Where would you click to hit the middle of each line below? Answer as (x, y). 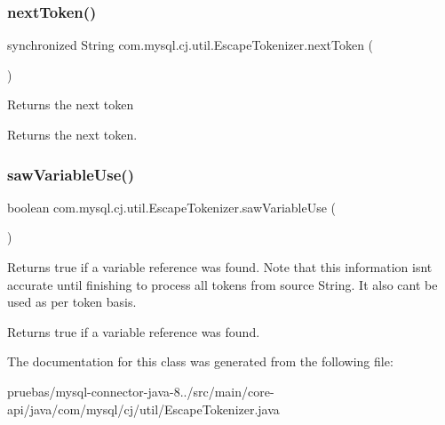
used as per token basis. (72, 302)
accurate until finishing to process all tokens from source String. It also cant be (222, 284)
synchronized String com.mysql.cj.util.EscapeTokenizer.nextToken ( (191, 45)
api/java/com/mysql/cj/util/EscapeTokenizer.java (143, 409)
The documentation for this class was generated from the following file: (200, 361)
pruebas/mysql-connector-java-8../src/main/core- (141, 391)
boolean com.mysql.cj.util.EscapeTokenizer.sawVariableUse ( (172, 207)
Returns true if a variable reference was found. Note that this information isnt (220, 267)
